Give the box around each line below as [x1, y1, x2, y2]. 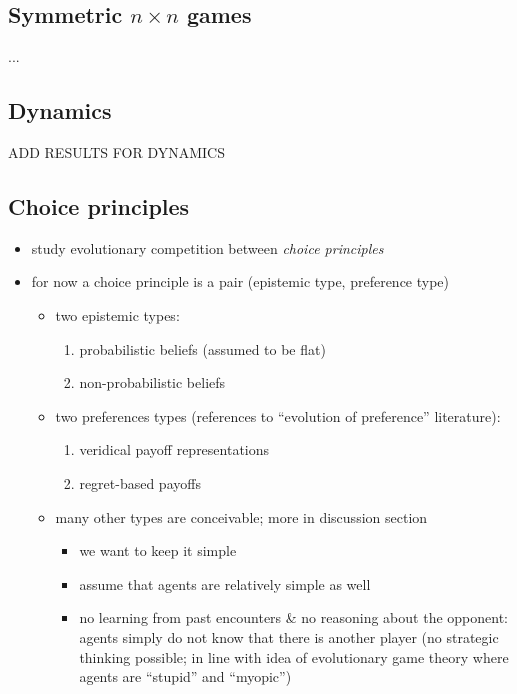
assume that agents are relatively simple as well [79, 573, 371, 594]
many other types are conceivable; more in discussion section [55, 506, 428, 527]
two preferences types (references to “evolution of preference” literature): [55, 405, 501, 426]
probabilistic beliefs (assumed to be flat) [79, 338, 326, 359]
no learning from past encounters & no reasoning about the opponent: [79, 607, 508, 628]
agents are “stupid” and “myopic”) [79, 666, 292, 687]
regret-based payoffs [79, 472, 201, 493]
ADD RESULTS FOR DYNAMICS [8, 142, 226, 162]
